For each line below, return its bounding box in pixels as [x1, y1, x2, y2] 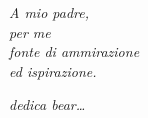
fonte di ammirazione [9, 41, 140, 62]
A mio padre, [9, 2, 90, 22]
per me [9, 21, 51, 42]
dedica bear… [9, 94, 86, 115]
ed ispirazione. [9, 60, 97, 81]
